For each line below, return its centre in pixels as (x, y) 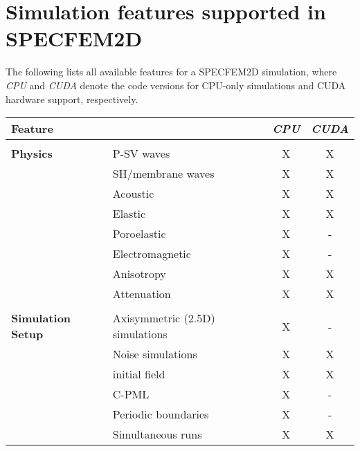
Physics (32, 154)
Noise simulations (155, 354)
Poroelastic (139, 234)
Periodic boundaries (161, 414)
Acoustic (133, 194)
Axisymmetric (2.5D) (164, 318)
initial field (139, 374)
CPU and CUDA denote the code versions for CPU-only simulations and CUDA (176, 85)
